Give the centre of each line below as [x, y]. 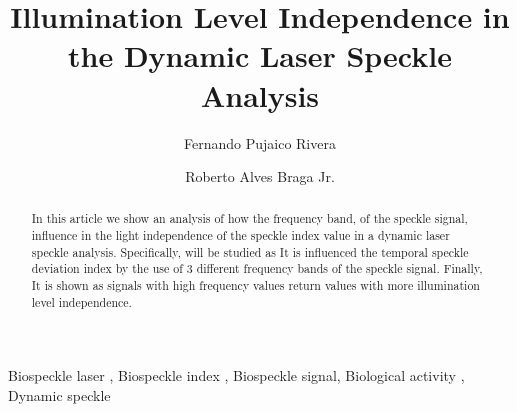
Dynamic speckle [59, 395]
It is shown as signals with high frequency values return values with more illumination [255, 285]
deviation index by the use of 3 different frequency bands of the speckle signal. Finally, [257, 268]
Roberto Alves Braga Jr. [260, 176]
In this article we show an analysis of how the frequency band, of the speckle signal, [249, 218]
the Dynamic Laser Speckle [260, 55]
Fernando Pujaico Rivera [260, 142]
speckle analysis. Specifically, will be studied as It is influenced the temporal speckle [250, 251]
